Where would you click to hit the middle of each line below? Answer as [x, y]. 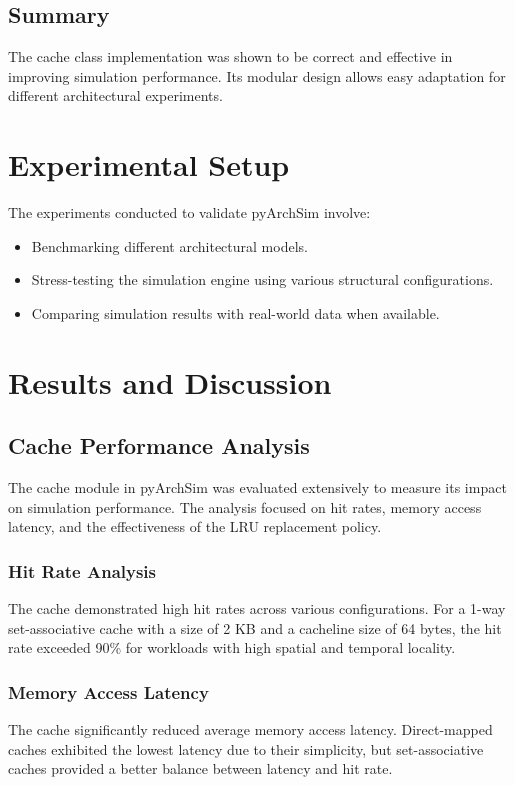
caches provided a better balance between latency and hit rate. [200, 768]
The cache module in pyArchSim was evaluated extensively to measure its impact [257, 487]
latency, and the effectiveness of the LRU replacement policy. [195, 526]
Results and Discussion [170, 381]
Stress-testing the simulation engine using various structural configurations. [262, 279]
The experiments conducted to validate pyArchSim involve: [189, 212]
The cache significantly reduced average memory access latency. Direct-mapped [250, 729]
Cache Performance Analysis [159, 445]
